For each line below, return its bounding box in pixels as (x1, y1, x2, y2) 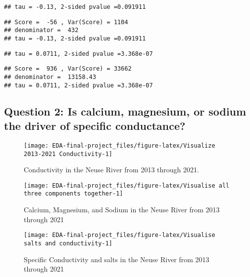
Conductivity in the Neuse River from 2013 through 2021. (24, 164, 199, 175)
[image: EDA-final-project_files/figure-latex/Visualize (24, 142, 215, 149)
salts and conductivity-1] (24, 239, 112, 247)
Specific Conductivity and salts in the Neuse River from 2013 (24, 254, 209, 264)
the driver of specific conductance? (4, 118, 186, 133)
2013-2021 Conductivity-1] (24, 150, 112, 158)
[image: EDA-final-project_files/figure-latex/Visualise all (24, 182, 230, 189)
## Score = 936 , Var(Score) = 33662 (4, 65, 132, 73)
